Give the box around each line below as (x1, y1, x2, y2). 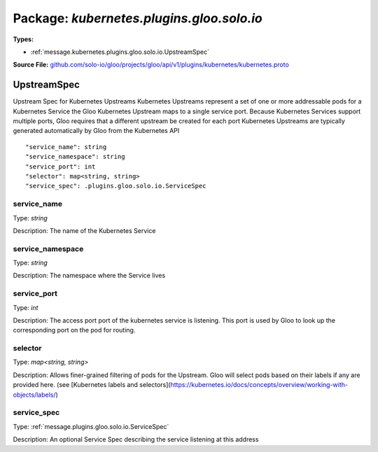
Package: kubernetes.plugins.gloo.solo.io (13, 10, 262, 26)
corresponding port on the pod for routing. (13, 326, 136, 334)
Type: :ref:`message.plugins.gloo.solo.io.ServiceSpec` (13, 422, 169, 430)
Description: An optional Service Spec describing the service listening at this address (13, 435, 259, 444)
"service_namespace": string (25, 153, 125, 161)
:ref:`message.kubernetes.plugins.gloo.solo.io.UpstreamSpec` (30, 48, 210, 56)
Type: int (13, 303, 38, 311)
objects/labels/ (13, 390, 56, 399)
